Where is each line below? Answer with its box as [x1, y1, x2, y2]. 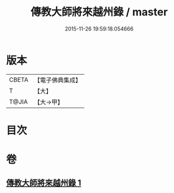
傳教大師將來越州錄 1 [6, 178, 81, 188]
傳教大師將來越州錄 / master [30, 5, 168, 19]
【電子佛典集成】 [34, 76, 81, 84]
